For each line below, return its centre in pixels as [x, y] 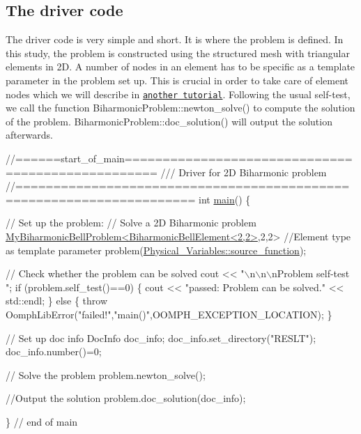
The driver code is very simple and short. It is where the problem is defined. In [175, 39]
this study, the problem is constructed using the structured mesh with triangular [178, 53]
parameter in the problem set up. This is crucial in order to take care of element [177, 80]
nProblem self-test [311, 273]
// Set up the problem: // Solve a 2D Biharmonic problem [131, 223]
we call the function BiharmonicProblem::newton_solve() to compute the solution [180, 108]
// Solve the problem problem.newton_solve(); [106, 374]
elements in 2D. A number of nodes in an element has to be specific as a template [180, 67]
